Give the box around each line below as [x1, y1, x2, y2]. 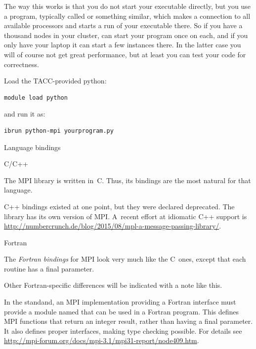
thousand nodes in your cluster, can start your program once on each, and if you [4, 30, 248, 40]
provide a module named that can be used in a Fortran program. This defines [4, 306, 239, 316]
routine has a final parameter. [4, 263, 94, 273]
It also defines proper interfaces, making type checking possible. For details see [4, 325, 242, 336]
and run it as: [4, 109, 45, 119]
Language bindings [4, 142, 61, 152]
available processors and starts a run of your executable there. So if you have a [4, 20, 243, 31]
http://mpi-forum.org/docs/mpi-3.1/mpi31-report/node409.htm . [4, 335, 199, 346]
